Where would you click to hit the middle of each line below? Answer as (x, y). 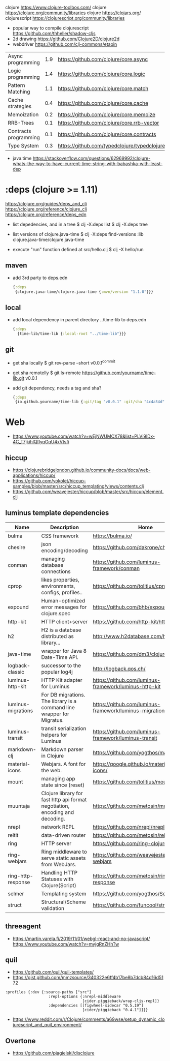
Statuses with (57, 879)
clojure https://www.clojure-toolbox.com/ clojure (56, 7)
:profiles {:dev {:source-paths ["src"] (49, 992)
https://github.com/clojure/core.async (103, 59)
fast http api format (64, 799)
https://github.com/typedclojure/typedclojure (112, 146)
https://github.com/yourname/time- (119, 373)
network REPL (58, 827)
